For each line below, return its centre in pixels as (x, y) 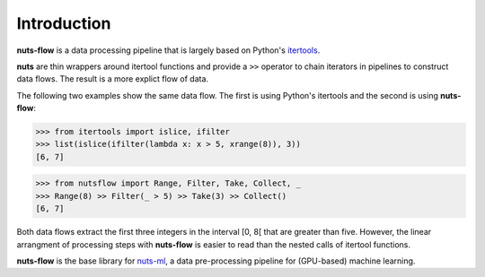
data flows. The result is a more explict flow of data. (113, 79)
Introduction (64, 23)
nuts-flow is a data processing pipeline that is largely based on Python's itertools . (168, 50)
